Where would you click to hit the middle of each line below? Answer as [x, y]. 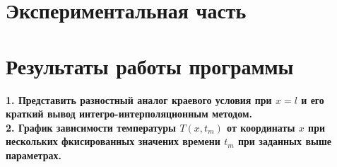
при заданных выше [285, 141]
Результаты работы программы [150, 65]
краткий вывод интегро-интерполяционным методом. [129, 114]
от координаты [261, 127]
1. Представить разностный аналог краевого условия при [139, 99]
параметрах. [34, 155]
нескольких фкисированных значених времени [113, 141]
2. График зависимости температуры [91, 127]
